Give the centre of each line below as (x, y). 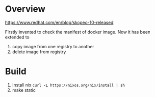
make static (24, 90)
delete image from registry (39, 52)
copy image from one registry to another (53, 46)
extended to (17, 37)
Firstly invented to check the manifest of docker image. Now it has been (78, 32)
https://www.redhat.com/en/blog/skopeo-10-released (59, 22)
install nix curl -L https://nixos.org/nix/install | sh (68, 85)
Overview (25, 9)
